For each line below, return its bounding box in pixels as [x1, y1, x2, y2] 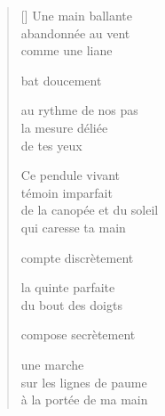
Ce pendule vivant [20, 166, 121, 184]
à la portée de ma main [20, 390, 148, 409]
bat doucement [20, 70, 102, 89]
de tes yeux [20, 135, 82, 154]
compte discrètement [20, 248, 134, 266]
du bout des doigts [20, 295, 122, 314]
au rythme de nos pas [20, 101, 138, 119]
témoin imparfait [20, 183, 113, 201]
